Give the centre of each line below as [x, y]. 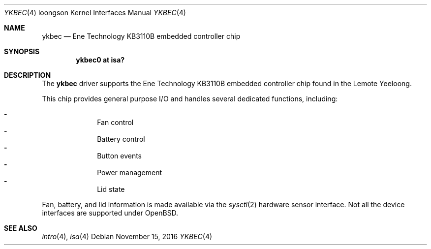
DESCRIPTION [28, 75]
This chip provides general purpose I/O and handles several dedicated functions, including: [190, 99]
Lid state [111, 189]
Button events [120, 156]
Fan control [115, 122]
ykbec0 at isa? [100, 60]
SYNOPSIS [22, 51]
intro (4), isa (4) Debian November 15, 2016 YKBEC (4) [127, 236]
